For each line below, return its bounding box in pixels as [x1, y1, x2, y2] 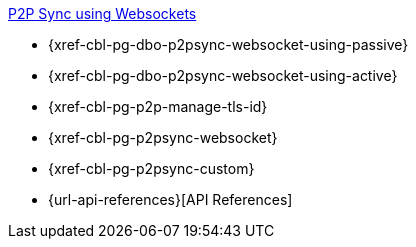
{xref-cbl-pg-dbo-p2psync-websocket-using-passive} [48, 36, 409, 53]
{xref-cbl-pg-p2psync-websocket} [48, 129, 278, 146]
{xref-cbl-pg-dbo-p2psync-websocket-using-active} [48, 67, 398, 84]
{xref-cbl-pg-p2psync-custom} [48, 160, 255, 177]
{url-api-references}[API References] [48, 191, 293, 208]
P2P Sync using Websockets [8, 5, 197, 22]
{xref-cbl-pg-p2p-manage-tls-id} [48, 98, 268, 115]
